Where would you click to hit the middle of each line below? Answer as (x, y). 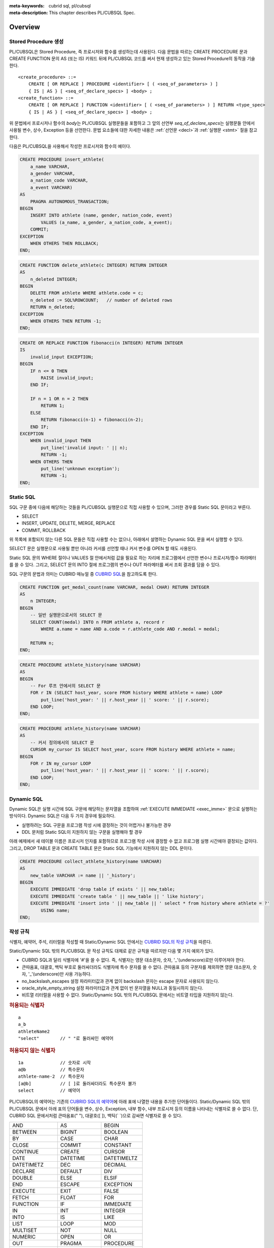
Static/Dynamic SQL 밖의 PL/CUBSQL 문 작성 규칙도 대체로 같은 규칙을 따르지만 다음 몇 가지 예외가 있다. (112, 951)
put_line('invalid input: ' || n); (84, 448)
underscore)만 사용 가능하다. (63, 974)
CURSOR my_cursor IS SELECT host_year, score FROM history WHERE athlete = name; (133, 750)
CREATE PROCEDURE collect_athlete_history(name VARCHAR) (91, 861)
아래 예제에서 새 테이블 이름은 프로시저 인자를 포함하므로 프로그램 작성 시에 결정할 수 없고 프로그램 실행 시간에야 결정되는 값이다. (134, 841)
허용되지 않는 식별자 (32, 1050)
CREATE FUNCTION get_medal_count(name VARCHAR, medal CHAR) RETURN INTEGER (115, 587)
